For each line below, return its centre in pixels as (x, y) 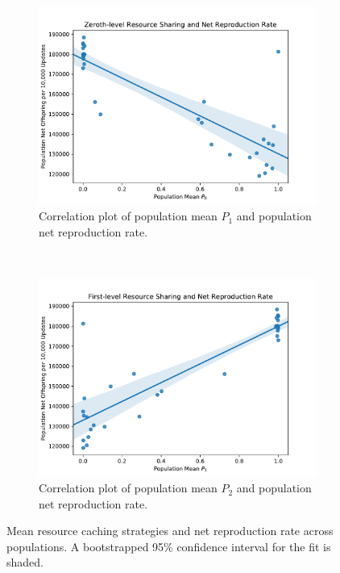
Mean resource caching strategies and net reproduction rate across (170, 531)
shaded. (25, 562)
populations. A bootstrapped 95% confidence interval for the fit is (169, 546)
